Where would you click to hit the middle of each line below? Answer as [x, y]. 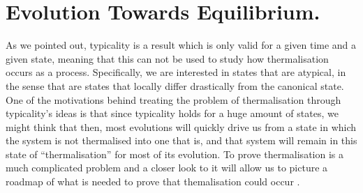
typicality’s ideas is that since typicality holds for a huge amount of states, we [172, 113]
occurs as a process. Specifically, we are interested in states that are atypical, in [176, 72]
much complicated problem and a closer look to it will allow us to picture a [167, 168]
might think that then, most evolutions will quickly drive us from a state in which [181, 126]
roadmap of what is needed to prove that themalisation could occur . [153, 182]
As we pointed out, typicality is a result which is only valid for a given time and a [181, 45]
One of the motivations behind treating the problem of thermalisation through [173, 99]
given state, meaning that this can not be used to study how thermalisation [167, 58]
